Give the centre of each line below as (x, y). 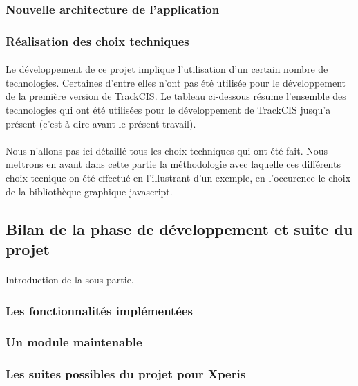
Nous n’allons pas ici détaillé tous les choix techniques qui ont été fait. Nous (167, 150)
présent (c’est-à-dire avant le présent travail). (101, 123)
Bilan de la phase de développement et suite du (179, 228)
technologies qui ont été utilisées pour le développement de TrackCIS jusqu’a (168, 110)
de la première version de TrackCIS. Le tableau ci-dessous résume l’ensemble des (176, 96)
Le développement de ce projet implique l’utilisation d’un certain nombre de (167, 69)
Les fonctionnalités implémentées (100, 310)
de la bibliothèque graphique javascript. (89, 191)
